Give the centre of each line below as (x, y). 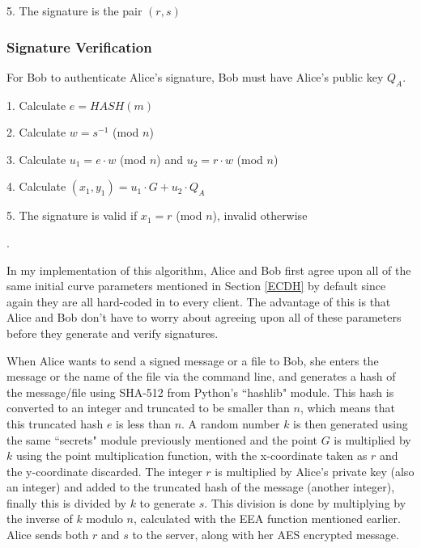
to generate (168, 502)
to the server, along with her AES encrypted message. (266, 535)
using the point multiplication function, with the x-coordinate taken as (191, 455)
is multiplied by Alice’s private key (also (315, 471)
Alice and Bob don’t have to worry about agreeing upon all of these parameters (204, 317)
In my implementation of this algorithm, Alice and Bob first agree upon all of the (209, 270)
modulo (104, 518)
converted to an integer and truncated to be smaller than (148, 408)
